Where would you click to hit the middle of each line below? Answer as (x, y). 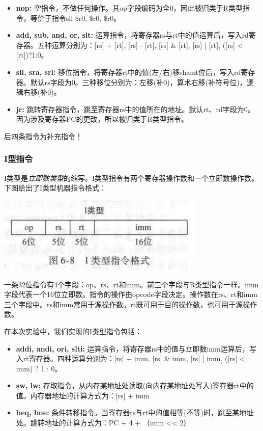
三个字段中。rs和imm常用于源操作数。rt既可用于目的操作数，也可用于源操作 (131, 304)
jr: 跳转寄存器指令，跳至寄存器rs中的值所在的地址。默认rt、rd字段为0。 (135, 109)
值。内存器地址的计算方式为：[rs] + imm (83, 395)
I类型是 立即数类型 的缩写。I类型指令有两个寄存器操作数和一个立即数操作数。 (131, 178)
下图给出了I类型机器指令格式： (55, 188)
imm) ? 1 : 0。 (39, 368)
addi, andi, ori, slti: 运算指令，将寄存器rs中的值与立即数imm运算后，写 (136, 348)
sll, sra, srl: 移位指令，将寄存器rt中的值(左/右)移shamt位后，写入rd (128, 72)
